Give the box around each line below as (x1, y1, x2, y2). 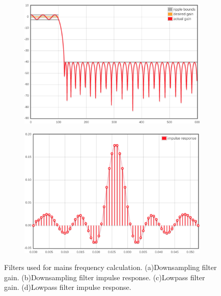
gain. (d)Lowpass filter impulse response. (4, 282, 131, 292)
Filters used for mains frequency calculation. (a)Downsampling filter (4, 262, 217, 273)
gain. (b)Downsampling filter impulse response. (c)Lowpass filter (4, 272, 205, 282)
